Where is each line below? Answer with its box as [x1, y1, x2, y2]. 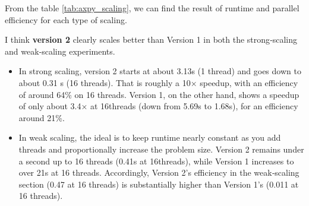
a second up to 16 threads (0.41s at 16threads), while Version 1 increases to [18, 154, 294, 167]
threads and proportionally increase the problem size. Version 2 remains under [18, 142, 304, 155]
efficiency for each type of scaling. [5, 13, 127, 26]
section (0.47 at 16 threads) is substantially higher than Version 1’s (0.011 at [18, 178, 299, 190]
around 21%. [18, 111, 65, 123]
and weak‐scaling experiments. [5, 45, 115, 57]
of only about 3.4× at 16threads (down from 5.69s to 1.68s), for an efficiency [18, 100, 298, 112]
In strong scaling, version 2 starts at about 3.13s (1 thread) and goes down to [18, 65, 301, 77]
